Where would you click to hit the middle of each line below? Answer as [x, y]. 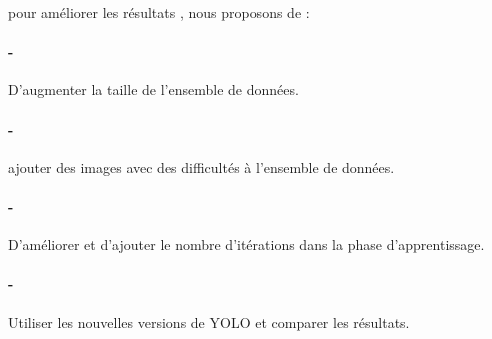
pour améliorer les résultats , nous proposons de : [159, 12]
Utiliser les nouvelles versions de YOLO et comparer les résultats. [209, 321]
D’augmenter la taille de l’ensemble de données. [153, 89]
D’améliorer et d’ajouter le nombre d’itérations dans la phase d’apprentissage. [246, 244]
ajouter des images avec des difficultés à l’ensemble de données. [201, 166]
